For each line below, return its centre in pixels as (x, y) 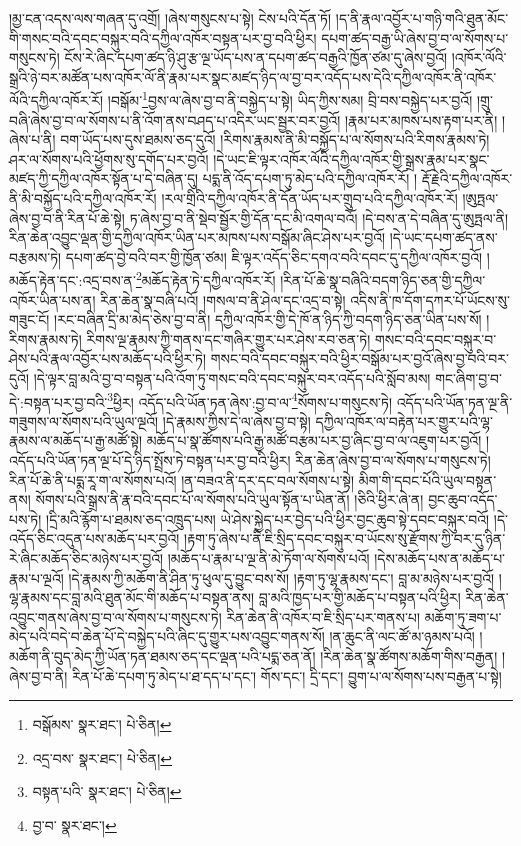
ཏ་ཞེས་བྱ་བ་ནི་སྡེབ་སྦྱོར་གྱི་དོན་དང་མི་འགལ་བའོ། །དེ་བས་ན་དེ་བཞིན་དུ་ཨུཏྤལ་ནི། (319, 217)
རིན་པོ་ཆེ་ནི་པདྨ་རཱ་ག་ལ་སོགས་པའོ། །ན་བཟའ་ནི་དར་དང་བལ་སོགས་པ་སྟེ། (182, 479)
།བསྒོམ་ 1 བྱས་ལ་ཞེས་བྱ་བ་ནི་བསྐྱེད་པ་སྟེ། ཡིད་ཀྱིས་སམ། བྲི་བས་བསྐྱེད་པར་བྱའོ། (290, 99)
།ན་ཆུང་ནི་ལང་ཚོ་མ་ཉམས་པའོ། (402, 636)
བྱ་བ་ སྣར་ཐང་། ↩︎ (74, 824)
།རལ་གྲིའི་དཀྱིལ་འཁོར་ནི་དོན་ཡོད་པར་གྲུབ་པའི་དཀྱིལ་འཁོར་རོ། (309, 198)
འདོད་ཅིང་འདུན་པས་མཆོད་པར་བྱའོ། (94, 538)
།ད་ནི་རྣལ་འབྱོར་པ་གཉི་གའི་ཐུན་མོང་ (422, 18)
